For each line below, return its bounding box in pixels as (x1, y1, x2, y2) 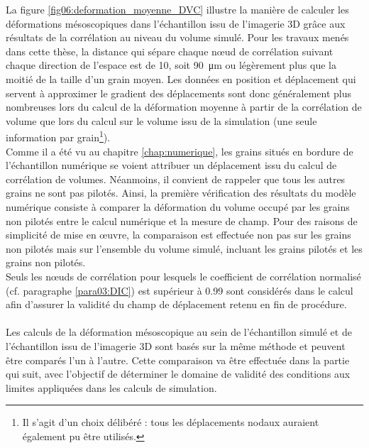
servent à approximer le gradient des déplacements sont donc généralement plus (6, 85, 352, 100)
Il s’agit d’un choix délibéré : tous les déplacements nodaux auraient (22, 415, 319, 430)
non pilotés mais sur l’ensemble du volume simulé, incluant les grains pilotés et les (6, 241, 363, 256)
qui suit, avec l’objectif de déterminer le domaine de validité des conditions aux (6, 366, 351, 381)
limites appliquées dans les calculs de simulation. (6, 380, 217, 395)
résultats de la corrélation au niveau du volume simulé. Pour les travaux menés (6, 30, 349, 45)
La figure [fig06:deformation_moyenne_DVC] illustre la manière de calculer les (6, 2, 349, 16)
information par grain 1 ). (6, 128, 111, 144)
